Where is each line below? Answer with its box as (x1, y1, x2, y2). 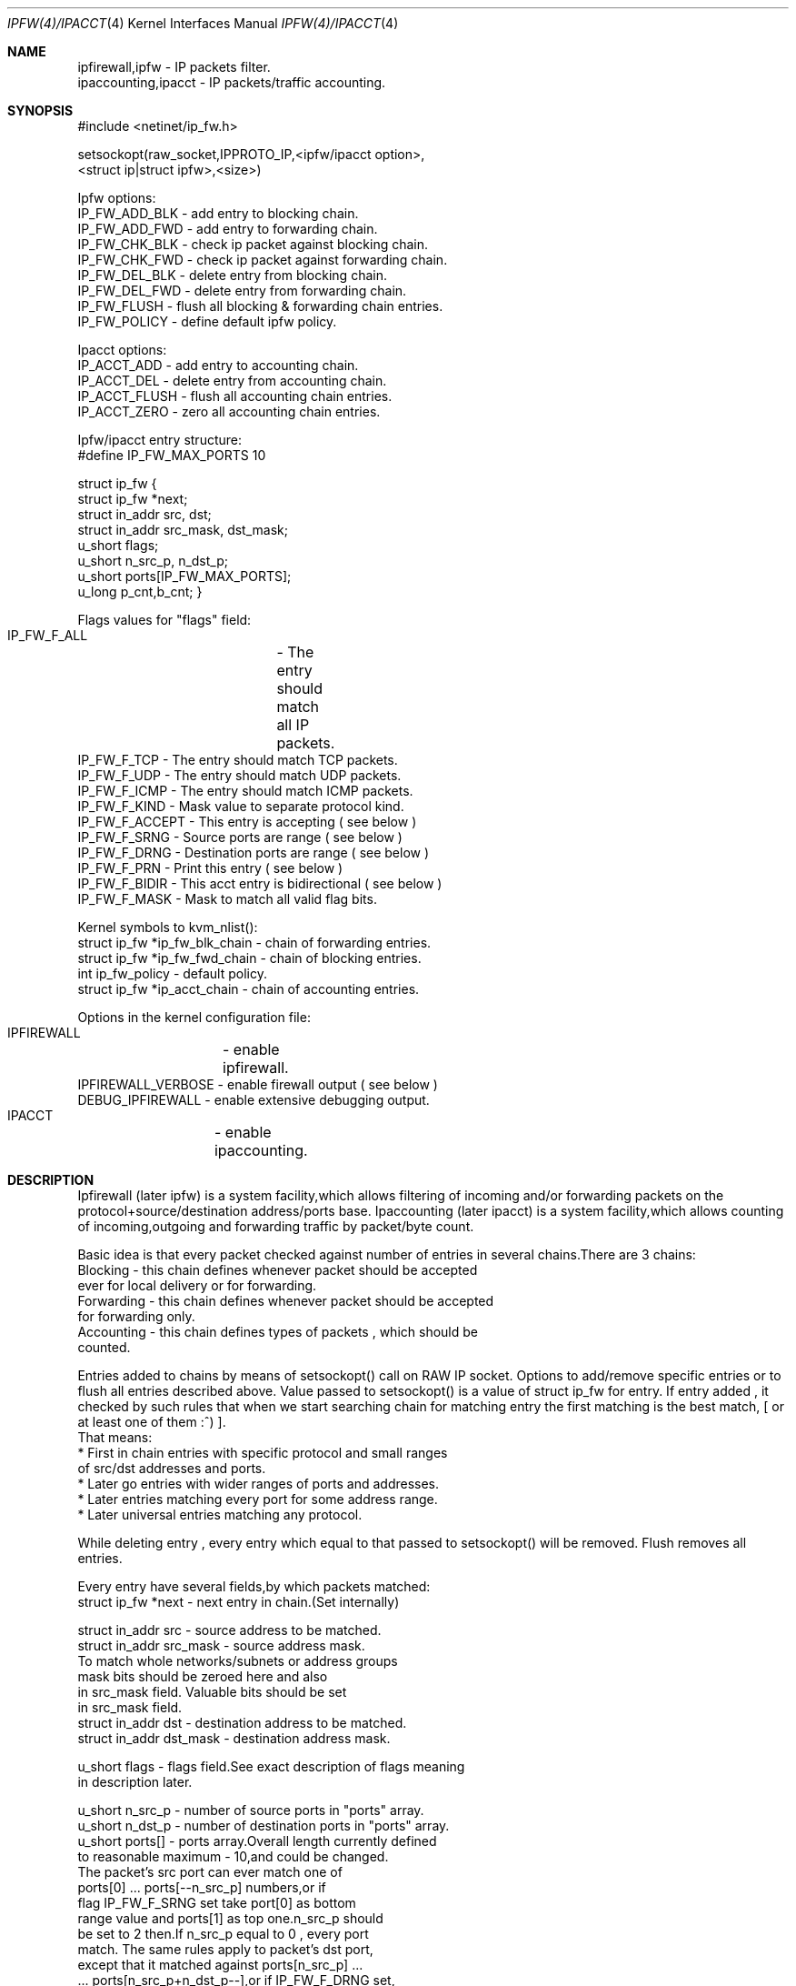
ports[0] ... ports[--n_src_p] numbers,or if (77, 1880, 326, 1895)
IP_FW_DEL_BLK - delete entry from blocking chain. (77, 267, 387, 283)
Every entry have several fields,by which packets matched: (77, 1579, 431, 1594)
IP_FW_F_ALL (7, 627, 88, 643)
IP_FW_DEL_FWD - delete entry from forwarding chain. (77, 283, 407, 298)
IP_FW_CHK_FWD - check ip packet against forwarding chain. (77, 252, 448, 267)
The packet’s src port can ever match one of (77, 1864, 343, 1880)
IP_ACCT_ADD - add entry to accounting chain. (77, 357, 359, 373)
